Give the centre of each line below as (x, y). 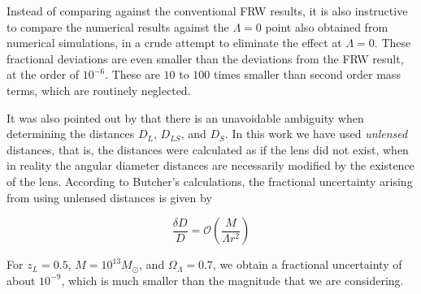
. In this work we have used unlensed (316, 134)
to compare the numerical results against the (118, 26)
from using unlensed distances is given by (109, 197)
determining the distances (71, 134)
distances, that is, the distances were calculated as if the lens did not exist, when (208, 149)
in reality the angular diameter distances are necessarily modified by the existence (210, 165)
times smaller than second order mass (307, 74)
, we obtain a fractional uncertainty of (307, 264)
